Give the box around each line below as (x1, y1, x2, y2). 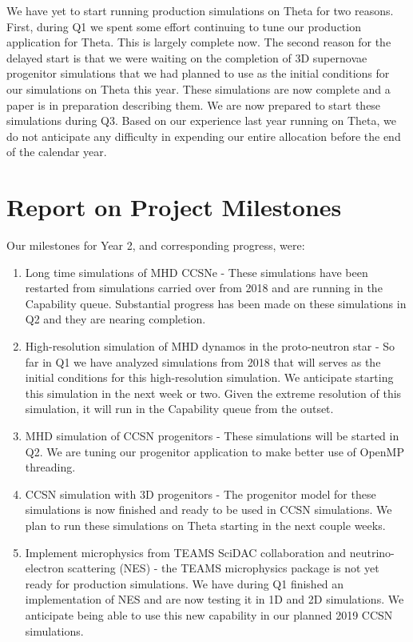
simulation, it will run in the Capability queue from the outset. (25, 400, 334, 417)
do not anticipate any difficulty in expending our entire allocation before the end (6, 127, 401, 144)
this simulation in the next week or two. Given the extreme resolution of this (25, 384, 402, 401)
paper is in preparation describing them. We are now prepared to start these (6, 96, 381, 113)
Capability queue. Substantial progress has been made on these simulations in (25, 295, 407, 311)
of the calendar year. (6, 143, 107, 160)
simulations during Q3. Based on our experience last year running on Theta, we (6, 112, 396, 129)
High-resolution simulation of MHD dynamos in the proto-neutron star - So (25, 338, 395, 355)
